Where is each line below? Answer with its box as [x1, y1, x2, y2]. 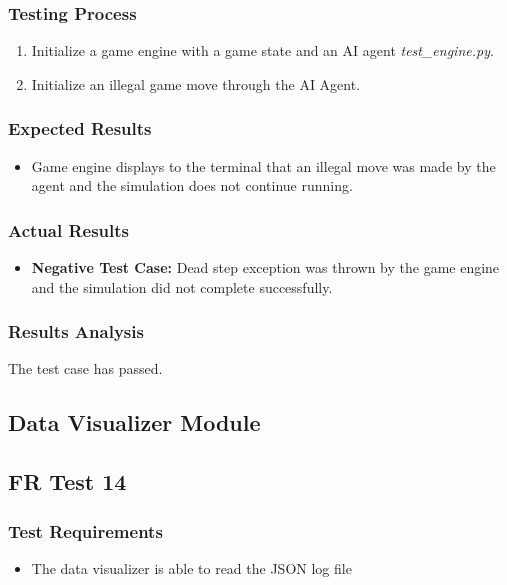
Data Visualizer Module [8, 407, 261, 438]
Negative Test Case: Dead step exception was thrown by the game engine [31, 257, 500, 278]
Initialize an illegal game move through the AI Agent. [31, 73, 361, 94]
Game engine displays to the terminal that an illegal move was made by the [31, 155, 496, 176]
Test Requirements [8, 518, 163, 543]
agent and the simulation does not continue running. [31, 175, 353, 196]
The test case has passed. [8, 358, 163, 379]
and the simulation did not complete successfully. [31, 276, 333, 297]
